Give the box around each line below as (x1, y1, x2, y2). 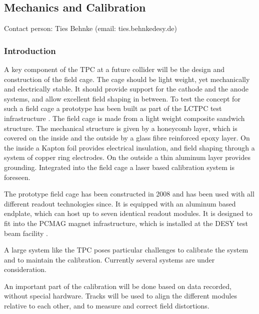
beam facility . (4, 227, 48, 238)
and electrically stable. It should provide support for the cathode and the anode (4, 83, 248, 94)
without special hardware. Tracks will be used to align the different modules (4, 290, 237, 301)
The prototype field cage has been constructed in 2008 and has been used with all (4, 188, 254, 199)
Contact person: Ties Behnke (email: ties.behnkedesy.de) (4, 23, 177, 33)
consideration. (4, 264, 46, 274)
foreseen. (4, 171, 30, 182)
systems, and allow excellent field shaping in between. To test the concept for (4, 93, 240, 103)
